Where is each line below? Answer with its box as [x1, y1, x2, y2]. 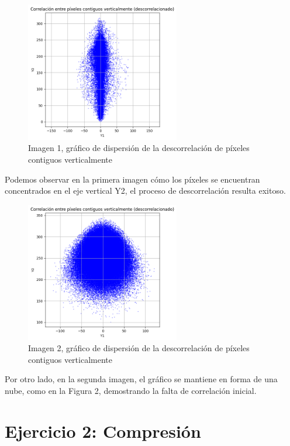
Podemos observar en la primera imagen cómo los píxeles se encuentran [5, 173, 260, 185]
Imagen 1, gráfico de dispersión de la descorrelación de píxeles [28, 142, 250, 154]
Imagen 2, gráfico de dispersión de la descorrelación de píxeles [28, 342, 250, 354]
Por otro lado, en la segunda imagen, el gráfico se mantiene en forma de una [5, 373, 278, 385]
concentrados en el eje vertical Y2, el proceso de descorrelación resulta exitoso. [5, 184, 286, 197]
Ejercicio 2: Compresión [5, 418, 201, 442]
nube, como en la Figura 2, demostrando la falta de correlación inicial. [5, 384, 257, 396]
